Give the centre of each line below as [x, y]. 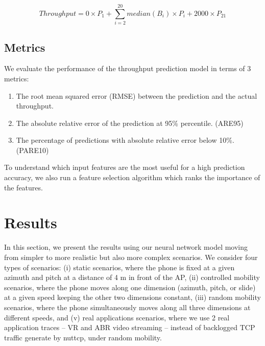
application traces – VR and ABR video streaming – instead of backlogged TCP [130, 327]
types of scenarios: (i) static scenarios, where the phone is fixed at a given [119, 267]
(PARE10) [32, 150]
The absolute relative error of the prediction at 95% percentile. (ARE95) [130, 123]
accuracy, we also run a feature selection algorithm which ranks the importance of [132, 177]
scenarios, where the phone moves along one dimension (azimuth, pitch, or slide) [130, 287]
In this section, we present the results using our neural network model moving [126, 247]
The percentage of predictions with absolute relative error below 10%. [125, 140]
